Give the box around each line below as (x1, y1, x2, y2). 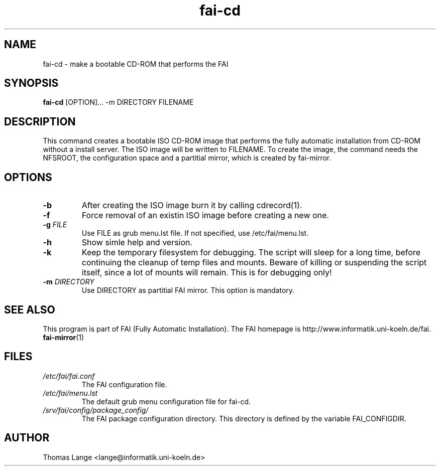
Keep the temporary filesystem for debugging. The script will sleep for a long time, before (81, 247, 420, 258)
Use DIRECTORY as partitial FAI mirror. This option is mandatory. (81, 286, 295, 295)
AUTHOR (4, 431, 50, 444)
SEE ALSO (4, 303, 55, 316)
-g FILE (43, 220, 67, 229)
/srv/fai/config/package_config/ (43, 405, 149, 414)
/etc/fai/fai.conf (43, 371, 95, 380)
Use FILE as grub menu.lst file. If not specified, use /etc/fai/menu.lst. (81, 229, 309, 238)
